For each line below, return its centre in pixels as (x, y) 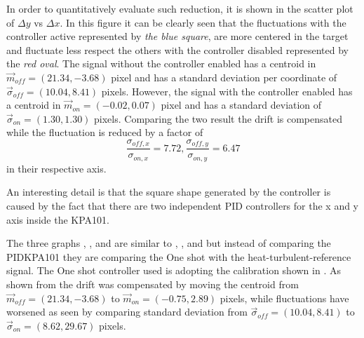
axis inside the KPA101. (58, 219)
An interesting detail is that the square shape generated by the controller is (169, 192)
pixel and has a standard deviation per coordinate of (224, 77)
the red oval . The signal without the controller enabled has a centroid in (161, 63)
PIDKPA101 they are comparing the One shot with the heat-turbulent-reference (179, 256)
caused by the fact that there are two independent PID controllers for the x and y (183, 206)
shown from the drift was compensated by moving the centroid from (153, 284)
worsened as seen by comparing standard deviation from (127, 312)
